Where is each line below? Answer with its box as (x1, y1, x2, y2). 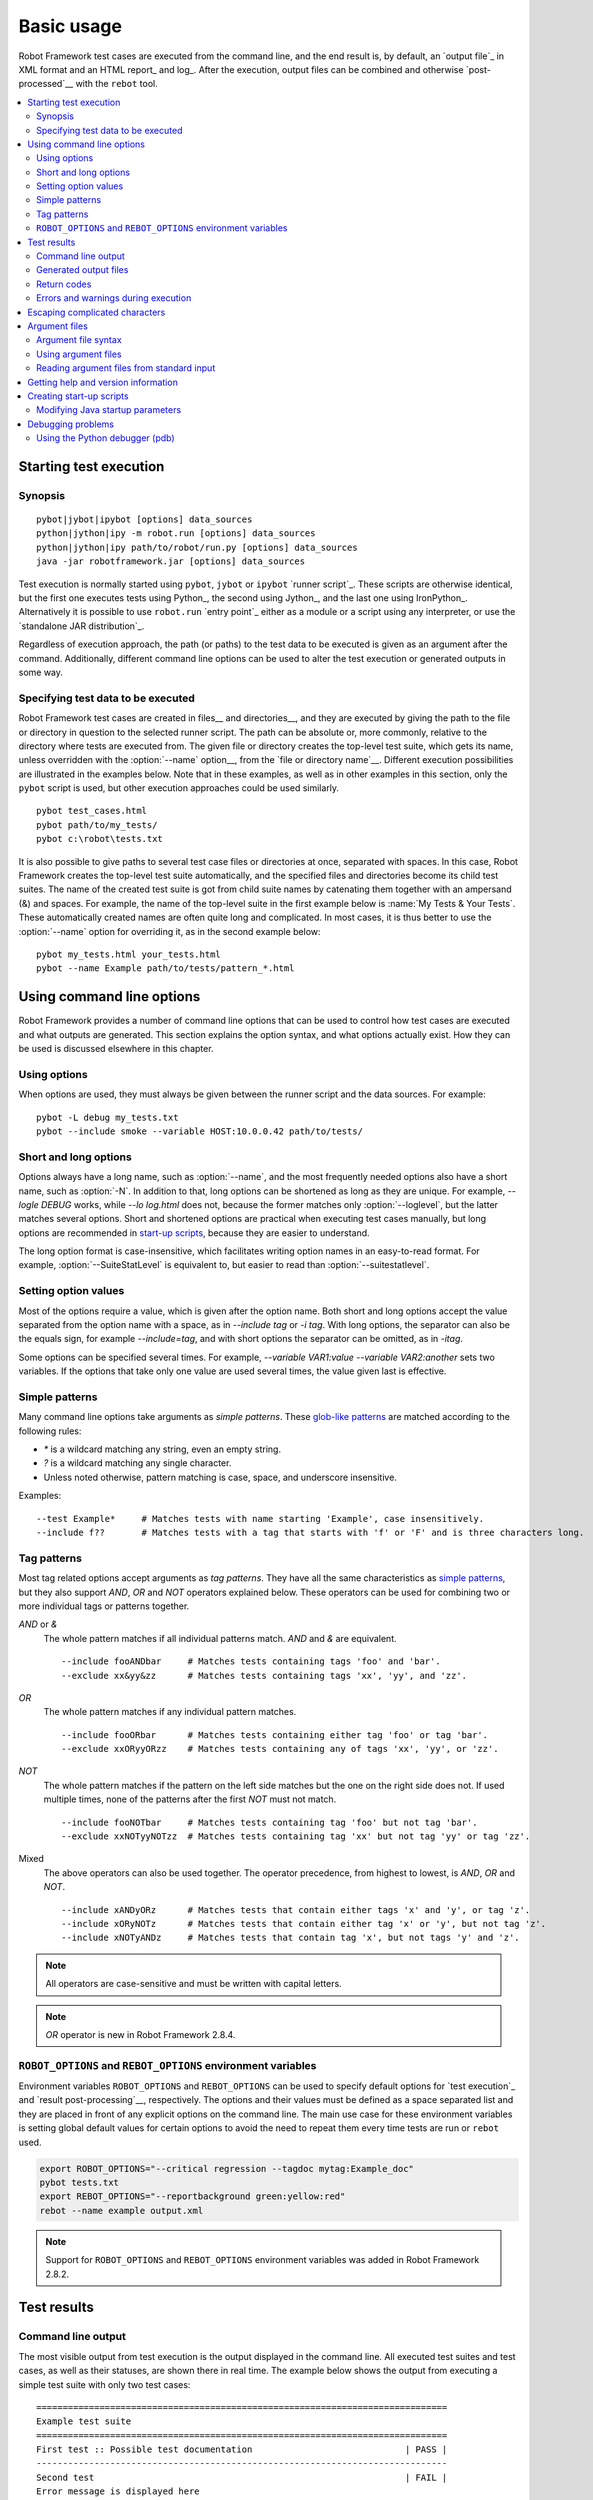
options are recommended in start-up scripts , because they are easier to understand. (18, 1226, 370, 1239)
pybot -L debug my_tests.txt (36, 1111, 179, 1123)
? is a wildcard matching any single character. (43, 1457, 232, 1469)
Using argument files (36, 348, 122, 360)
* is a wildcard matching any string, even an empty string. (43, 1443, 282, 1455)
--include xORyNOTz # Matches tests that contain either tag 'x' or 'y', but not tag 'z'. (61, 1918, 547, 1929)
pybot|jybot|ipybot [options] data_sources (36, 514, 253, 525)
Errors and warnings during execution (36, 292, 192, 304)
